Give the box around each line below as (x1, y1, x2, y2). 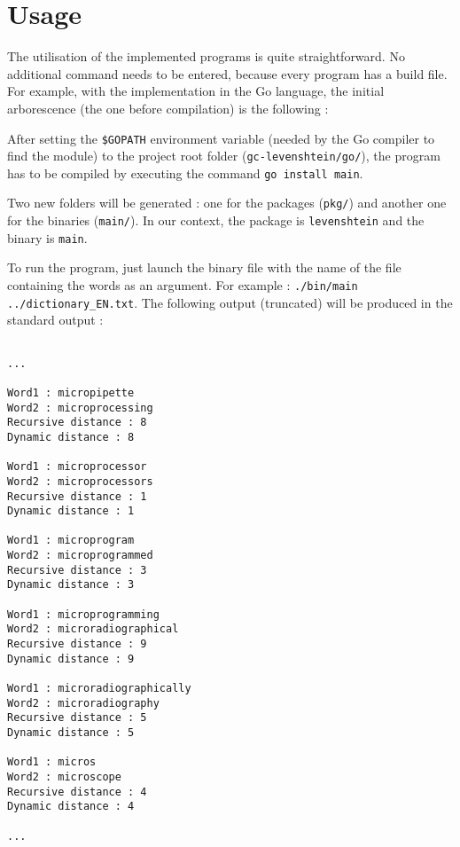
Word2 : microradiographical (7, 623, 179, 636)
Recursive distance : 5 (7, 711, 147, 725)
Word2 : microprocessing (7, 401, 153, 414)
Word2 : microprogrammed (7, 549, 153, 562)
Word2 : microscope (7, 770, 121, 783)
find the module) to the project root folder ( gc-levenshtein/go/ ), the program (7, 146, 441, 165)
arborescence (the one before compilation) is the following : (7, 98, 329, 117)
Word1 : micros (7, 756, 97, 769)
